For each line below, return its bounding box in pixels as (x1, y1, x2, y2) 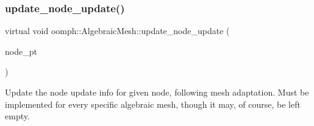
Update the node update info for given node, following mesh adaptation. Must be (5, 86, 309, 98)
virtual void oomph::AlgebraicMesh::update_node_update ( (5, 24, 230, 37)
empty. (5, 110, 30, 122)
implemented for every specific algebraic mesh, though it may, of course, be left (5, 97, 301, 110)
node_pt (5, 44, 37, 57)
